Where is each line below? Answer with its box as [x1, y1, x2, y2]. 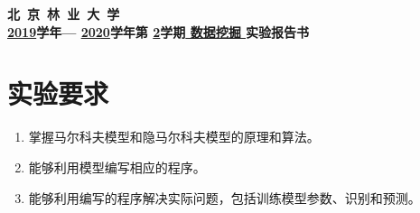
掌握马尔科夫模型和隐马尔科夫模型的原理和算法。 [28, 127, 320, 146]
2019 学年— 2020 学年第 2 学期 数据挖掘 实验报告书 [7, 22, 310, 41]
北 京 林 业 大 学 [7, 5, 120, 23]
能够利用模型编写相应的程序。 [28, 157, 206, 176]
